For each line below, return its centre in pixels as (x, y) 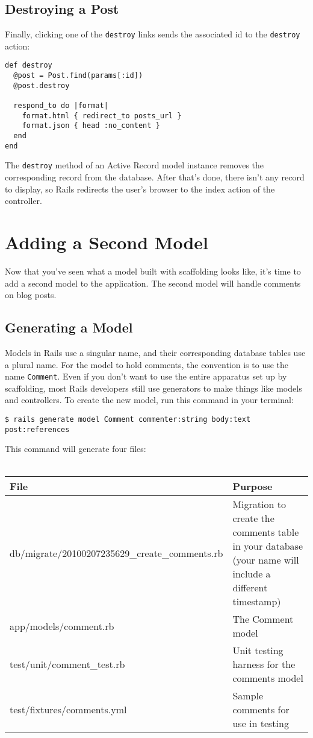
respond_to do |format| (61, 106)
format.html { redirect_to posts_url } (102, 116)
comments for (261, 710)
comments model (268, 678)
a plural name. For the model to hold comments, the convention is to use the (147, 364)
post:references (37, 429)
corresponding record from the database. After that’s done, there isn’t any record (155, 177)
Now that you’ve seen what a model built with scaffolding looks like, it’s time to (153, 271)
